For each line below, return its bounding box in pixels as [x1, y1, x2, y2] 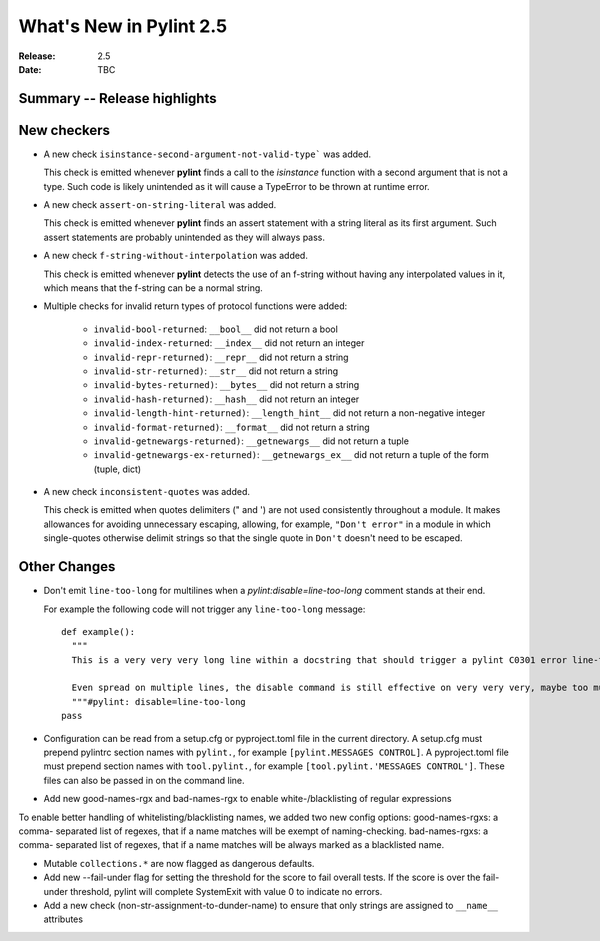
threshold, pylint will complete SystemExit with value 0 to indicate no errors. [70, 885, 383, 897]
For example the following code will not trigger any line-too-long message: [43, 603, 366, 615]
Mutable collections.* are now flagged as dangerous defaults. [43, 857, 315, 869]
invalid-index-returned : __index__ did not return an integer [93, 337, 365, 349]
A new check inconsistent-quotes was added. [43, 486, 250, 498]
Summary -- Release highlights [18, 90, 217, 107]
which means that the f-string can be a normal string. [43, 281, 264, 294]
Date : [18, 63, 42, 75]
